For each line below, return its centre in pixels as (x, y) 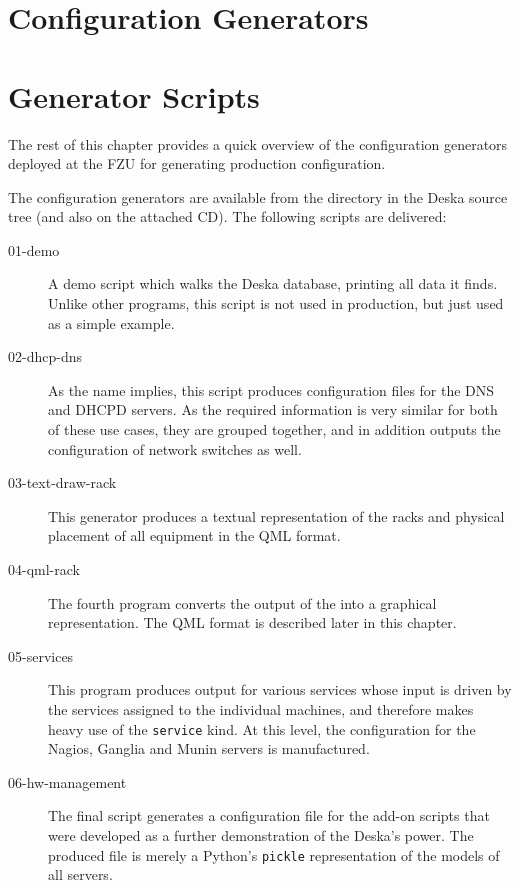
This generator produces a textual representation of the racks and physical (276, 515)
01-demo (34, 249)
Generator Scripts (134, 95)
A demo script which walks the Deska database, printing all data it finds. (273, 283)
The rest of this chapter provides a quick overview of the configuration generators (258, 143)
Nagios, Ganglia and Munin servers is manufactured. (209, 748)
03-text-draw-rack (62, 482)
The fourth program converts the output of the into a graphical (242, 602)
